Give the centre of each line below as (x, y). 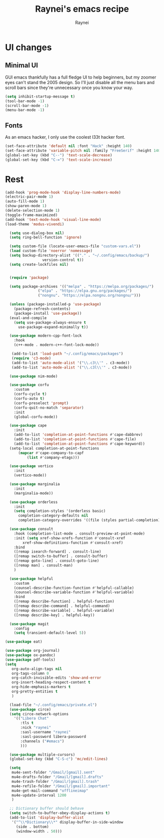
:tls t (27, 723)
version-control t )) (63, 260)
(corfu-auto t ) (29, 399)
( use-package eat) (24, 642)
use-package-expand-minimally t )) (53, 327)
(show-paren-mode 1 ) (26, 206)
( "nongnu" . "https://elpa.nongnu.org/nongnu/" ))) (89, 296)
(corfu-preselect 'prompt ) (41, 403)
